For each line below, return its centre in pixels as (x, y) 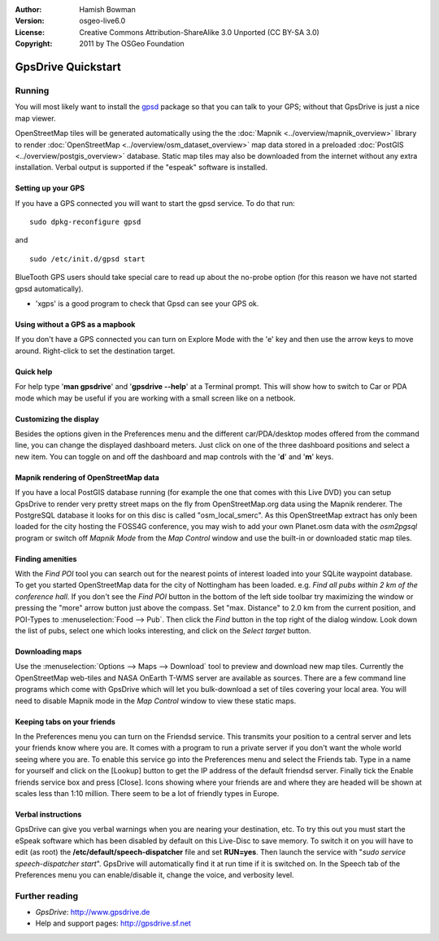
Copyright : (34, 44)
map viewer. (35, 118)
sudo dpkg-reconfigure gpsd (85, 222)
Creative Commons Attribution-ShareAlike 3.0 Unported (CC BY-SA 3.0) (200, 32)
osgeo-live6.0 (102, 21)
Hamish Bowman (107, 9)
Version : (30, 21)
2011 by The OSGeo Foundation (132, 44)
